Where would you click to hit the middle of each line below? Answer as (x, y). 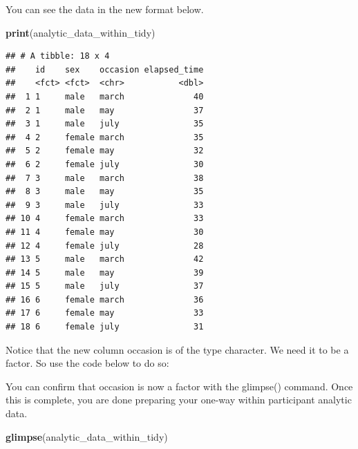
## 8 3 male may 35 (105, 192)
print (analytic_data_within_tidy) (81, 32)
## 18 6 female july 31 (105, 327)
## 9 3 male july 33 (105, 205)
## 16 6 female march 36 (105, 299)
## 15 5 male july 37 (105, 286)
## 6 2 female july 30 (105, 164)
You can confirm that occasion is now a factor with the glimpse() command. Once (179, 386)
